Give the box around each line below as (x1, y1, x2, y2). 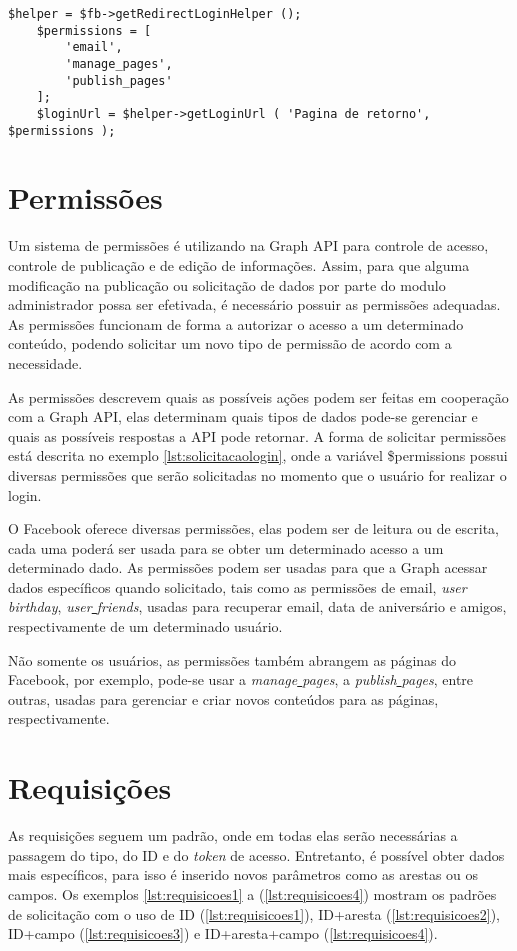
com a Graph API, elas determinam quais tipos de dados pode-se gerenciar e (8, 406, 478, 427)
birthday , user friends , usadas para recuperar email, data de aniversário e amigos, (8, 596, 507, 617)
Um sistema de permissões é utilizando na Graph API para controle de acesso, (8, 235, 489, 256)
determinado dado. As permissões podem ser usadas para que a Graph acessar (8, 557, 488, 578)
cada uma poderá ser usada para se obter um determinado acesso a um (8, 537, 444, 558)
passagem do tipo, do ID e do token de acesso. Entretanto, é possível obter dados (8, 844, 505, 865)
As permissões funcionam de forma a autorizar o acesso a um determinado (8, 313, 464, 334)
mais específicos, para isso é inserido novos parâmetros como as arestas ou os (8, 864, 479, 885)
